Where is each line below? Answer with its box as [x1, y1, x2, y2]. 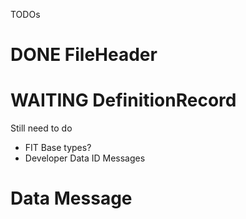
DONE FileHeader [10, 44, 158, 66]
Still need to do [10, 122, 73, 134]
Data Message [10, 187, 133, 210]
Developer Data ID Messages [24, 152, 146, 164]
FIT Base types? [24, 142, 92, 154]
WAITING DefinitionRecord [10, 89, 237, 112]
